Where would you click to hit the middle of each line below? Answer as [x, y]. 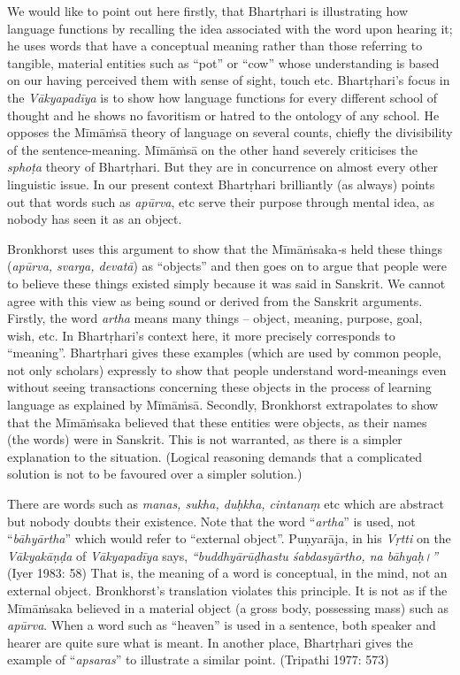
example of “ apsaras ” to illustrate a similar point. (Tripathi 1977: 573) [198, 660]
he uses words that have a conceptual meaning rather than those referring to [215, 46]
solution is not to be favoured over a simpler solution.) [155, 474]
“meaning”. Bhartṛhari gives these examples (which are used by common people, [225, 353]
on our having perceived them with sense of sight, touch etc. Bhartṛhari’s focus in [229, 80]
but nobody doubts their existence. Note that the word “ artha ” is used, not [211, 521]
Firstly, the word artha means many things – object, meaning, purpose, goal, [215, 318]
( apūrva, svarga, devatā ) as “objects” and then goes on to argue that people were [227, 266]
